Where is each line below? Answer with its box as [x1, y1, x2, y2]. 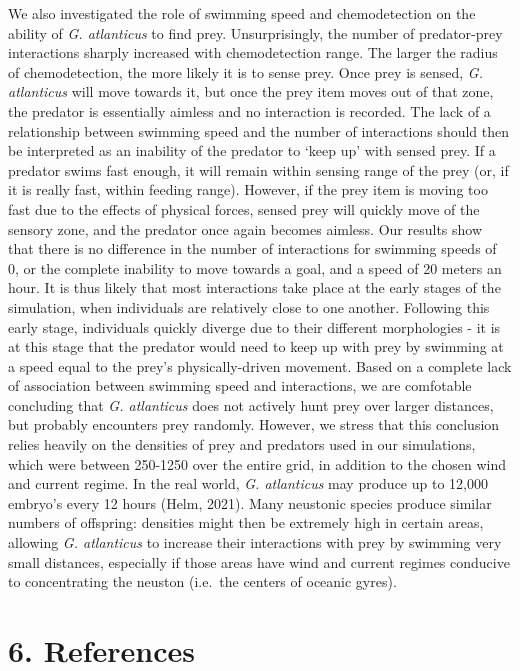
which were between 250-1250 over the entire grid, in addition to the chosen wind [8, 453, 506, 474]
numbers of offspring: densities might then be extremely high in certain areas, [8, 512, 484, 533]
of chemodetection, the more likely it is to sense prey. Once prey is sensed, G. [8, 61, 483, 82]
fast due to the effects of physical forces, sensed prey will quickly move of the [8, 198, 480, 219]
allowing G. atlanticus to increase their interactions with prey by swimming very [8, 532, 502, 553]
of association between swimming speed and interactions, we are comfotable [8, 375, 472, 396]
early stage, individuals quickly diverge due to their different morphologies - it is [8, 316, 501, 337]
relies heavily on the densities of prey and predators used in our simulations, [8, 434, 476, 455]
